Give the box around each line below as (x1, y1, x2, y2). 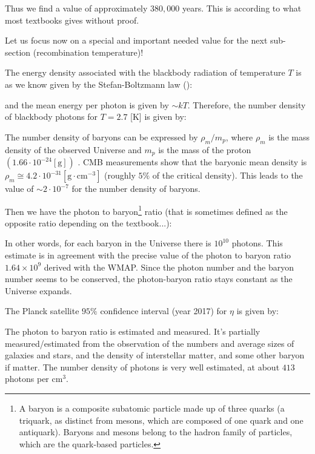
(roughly (104, 169, 136, 181)
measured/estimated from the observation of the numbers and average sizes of (5, 337, 294, 349)
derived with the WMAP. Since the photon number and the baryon (44, 260, 294, 273)
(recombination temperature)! (33, 45, 144, 58)
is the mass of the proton (158, 143, 251, 156)
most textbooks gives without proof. (5, 13, 139, 26)
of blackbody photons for (5, 110, 98, 123)
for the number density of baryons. (71, 182, 201, 194)
